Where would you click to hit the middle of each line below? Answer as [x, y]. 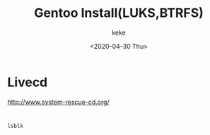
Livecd [28, 82]
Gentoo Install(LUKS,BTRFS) [119, 13]
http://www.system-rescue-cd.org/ [58, 102]
